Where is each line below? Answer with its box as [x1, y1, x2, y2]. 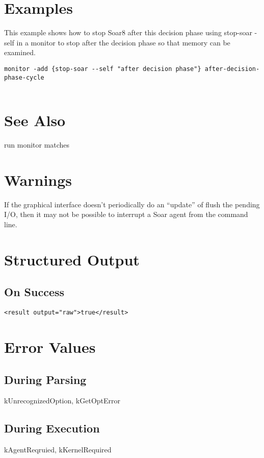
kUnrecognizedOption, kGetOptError [4, 395, 121, 406]
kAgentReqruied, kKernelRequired [4, 444, 112, 455]
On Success [4, 284, 65, 300]
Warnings [4, 169, 72, 190]
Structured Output [4, 249, 140, 270]
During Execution [4, 420, 100, 436]
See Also [4, 110, 66, 131]
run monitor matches [4, 139, 70, 150]
